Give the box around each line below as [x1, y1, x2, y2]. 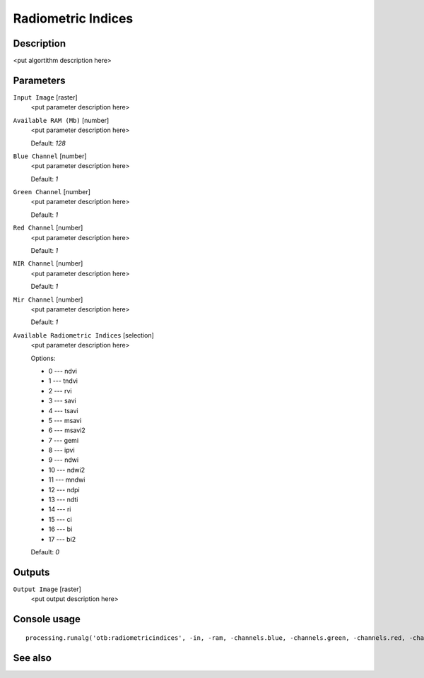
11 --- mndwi [48, 475, 86, 484]
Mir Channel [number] [13, 295, 83, 304]
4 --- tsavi [48, 406, 78, 415]
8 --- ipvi [48, 446, 75, 455]
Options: [30, 354, 56, 362]
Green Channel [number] [13, 188, 91, 196]
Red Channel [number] [13, 223, 83, 232]
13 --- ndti [48, 495, 78, 504]
